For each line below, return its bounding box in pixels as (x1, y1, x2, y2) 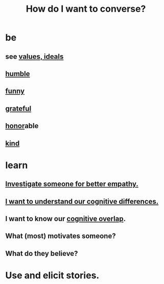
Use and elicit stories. (5, 269, 100, 281)
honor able (5, 122, 39, 130)
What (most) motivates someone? (5, 232, 116, 241)
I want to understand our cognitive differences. (5, 197, 159, 206)
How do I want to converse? (26, 3, 146, 15)
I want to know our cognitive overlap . (5, 214, 126, 223)
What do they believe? (5, 249, 78, 258)
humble (5, 69, 30, 78)
